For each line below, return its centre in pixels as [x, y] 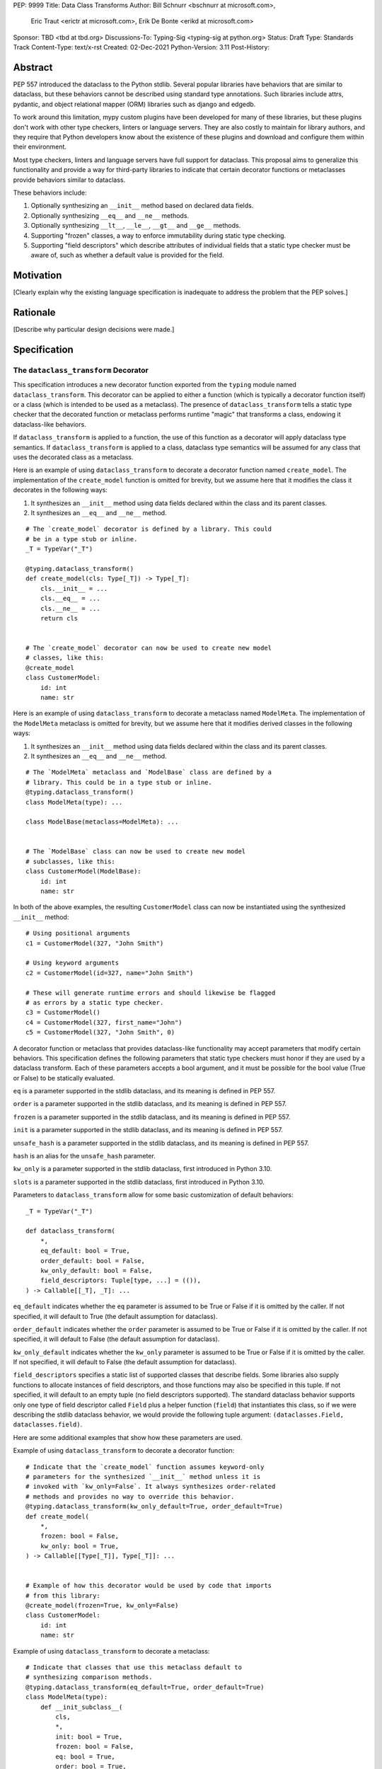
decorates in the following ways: [60, 490]
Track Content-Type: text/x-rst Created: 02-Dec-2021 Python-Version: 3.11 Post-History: [141, 47]
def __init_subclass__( [81, 1707]
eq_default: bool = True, [85, 1251]
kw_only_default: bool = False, [96, 1270]
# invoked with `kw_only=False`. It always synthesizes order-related [151, 1487]
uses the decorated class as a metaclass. [73, 457]
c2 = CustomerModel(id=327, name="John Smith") [110, 973]
